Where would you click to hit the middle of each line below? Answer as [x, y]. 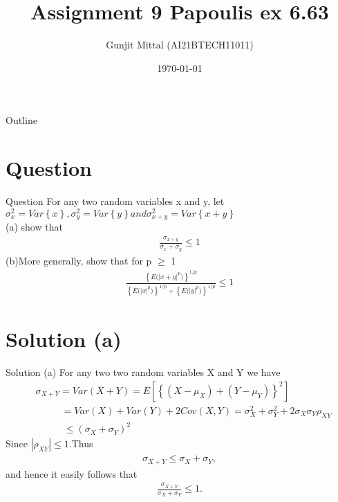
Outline [21, 120]
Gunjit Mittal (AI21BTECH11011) [180, 45]
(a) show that [34, 227]
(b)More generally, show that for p [79, 260]
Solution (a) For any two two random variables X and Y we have [143, 372]
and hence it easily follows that [72, 473]
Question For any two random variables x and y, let [115, 201]
